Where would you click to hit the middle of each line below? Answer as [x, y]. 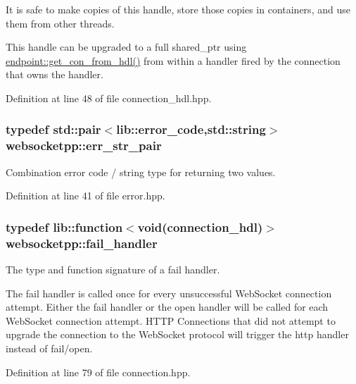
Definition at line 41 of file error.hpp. [85, 196]
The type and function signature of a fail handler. [113, 270]
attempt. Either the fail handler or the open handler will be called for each [167, 307]
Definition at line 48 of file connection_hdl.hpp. [109, 98]
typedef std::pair [53, 129]
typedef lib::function [64, 227]
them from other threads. [60, 23]
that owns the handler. [55, 74]
